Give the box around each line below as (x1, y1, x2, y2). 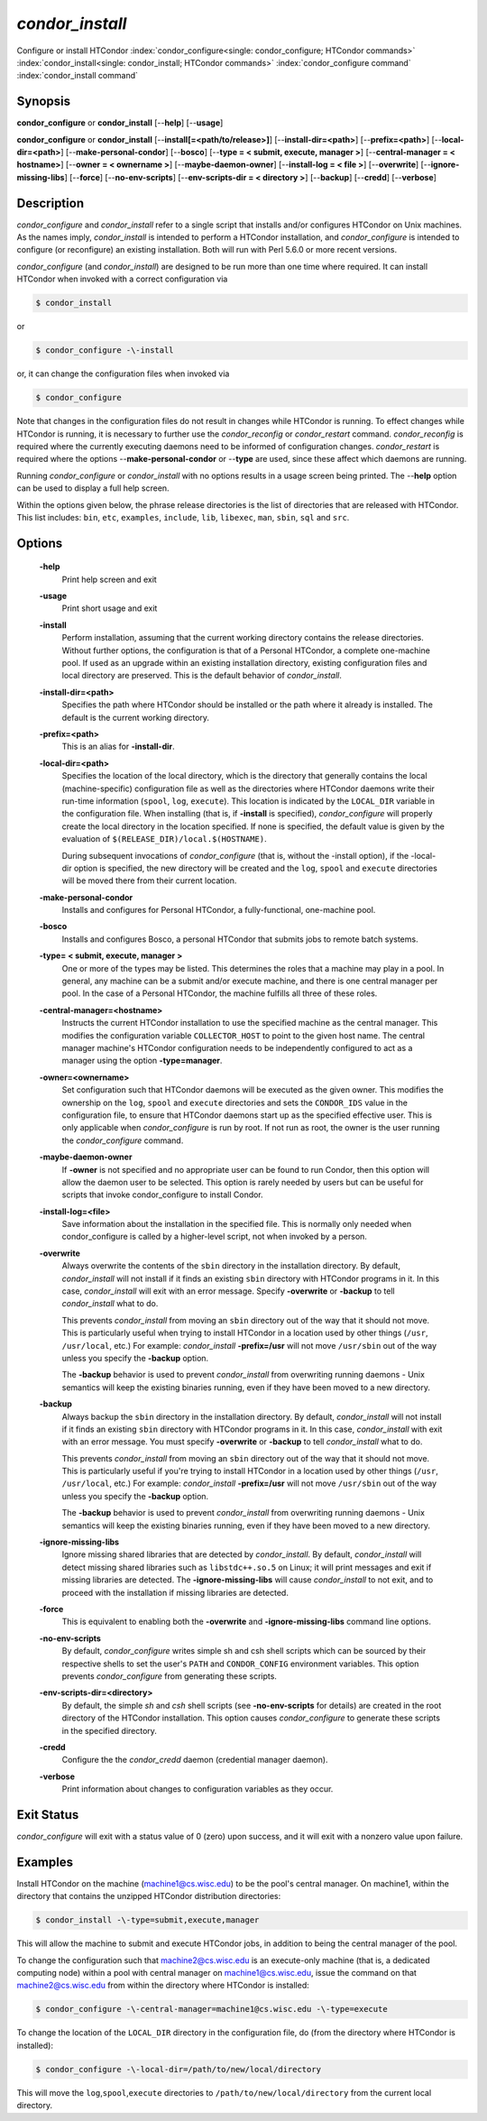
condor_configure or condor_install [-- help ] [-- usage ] (16, 117, 224, 128)
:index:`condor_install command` (16, 70, 139, 81)
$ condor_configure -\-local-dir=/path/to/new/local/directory (35, 2064, 322, 2074)
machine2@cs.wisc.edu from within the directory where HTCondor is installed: (16, 1980, 310, 1991)
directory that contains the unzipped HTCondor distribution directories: (16, 1891, 281, 1902)
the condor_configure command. (61, 1135, 184, 1146)
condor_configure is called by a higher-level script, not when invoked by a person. (61, 1231, 367, 1242)
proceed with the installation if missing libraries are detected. (61, 1587, 289, 1598)
